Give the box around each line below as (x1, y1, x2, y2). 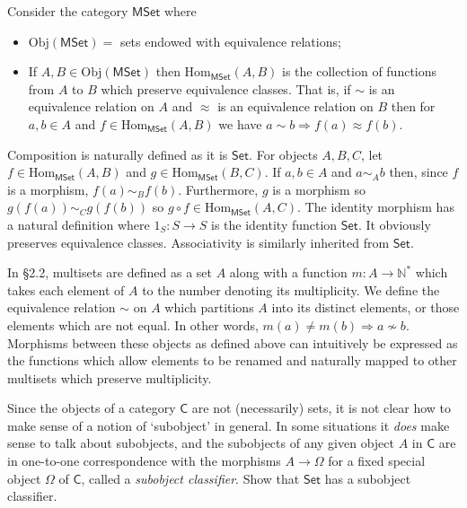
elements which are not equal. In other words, (7, 315, 259, 334)
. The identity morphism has (297, 197, 454, 216)
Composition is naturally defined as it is (7, 145, 228, 163)
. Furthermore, (178, 180, 259, 198)
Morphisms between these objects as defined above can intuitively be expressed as (7, 333, 458, 352)
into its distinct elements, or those (271, 298, 460, 317)
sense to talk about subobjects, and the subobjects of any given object (7, 434, 394, 452)
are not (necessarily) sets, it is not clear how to (191, 399, 452, 417)
